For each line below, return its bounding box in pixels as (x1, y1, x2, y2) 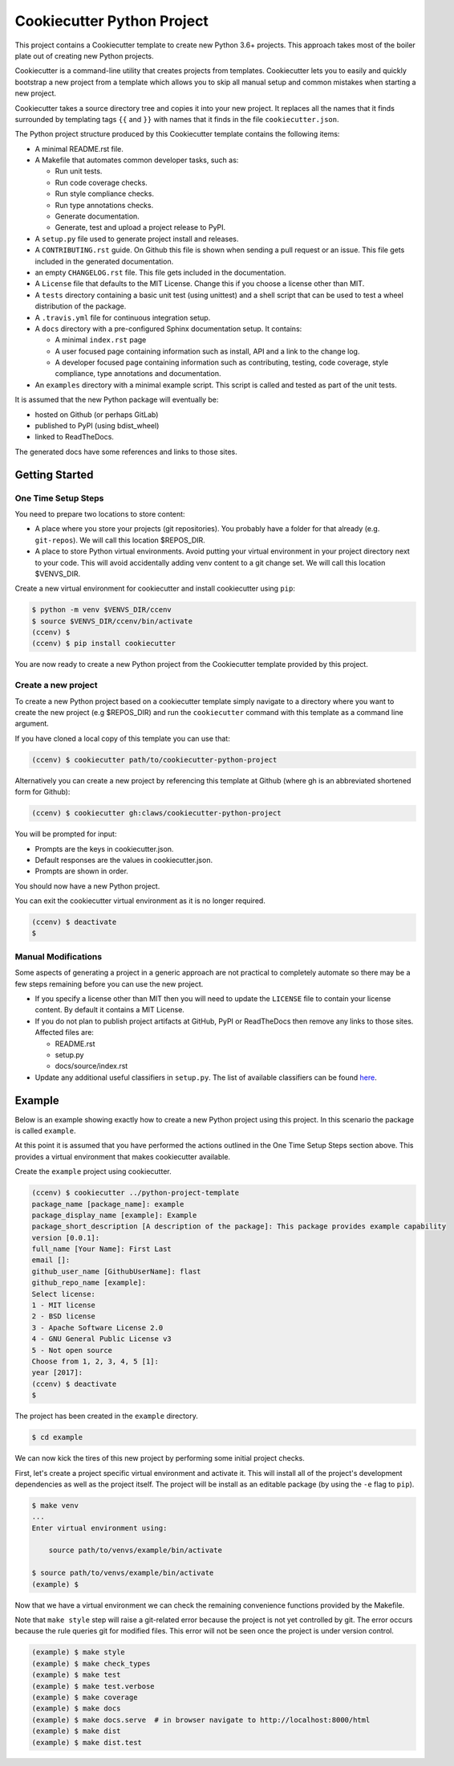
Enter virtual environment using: (31, 1523, 168, 1532)
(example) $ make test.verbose (31, 1682, 156, 1690)
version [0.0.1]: (31, 1233, 100, 1242)
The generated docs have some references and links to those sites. (14, 447, 238, 456)
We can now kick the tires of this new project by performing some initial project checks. (14, 1453, 305, 1463)
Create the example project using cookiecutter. (14, 1167, 172, 1176)
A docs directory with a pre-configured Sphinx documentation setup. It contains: (34, 324, 302, 333)
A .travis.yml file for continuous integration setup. (34, 313, 211, 322)
